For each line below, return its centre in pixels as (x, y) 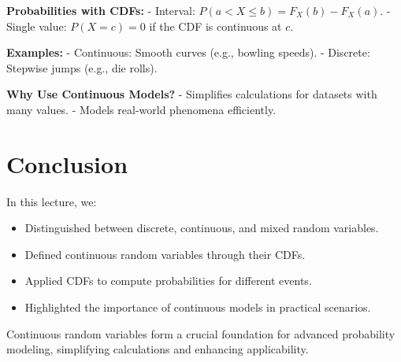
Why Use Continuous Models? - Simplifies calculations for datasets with (192, 94)
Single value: (37, 26)
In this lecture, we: (52, 201)
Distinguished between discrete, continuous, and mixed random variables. (202, 228)
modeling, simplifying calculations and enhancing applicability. (158, 349)
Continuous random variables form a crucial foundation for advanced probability (201, 333)
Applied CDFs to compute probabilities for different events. (168, 281)
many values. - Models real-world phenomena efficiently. (141, 109)
